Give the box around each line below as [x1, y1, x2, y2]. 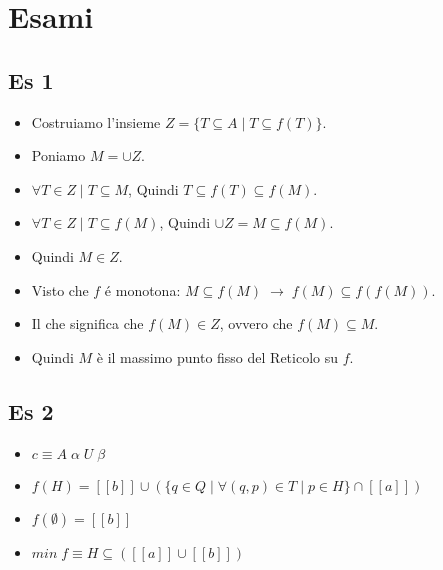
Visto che [31, 279, 89, 300]
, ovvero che [219, 313, 293, 334]
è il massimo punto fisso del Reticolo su [96, 346, 339, 367]
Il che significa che [31, 313, 144, 334]
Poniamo [31, 145, 86, 166]
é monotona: [104, 279, 181, 300]
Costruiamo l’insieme [31, 111, 161, 132]
